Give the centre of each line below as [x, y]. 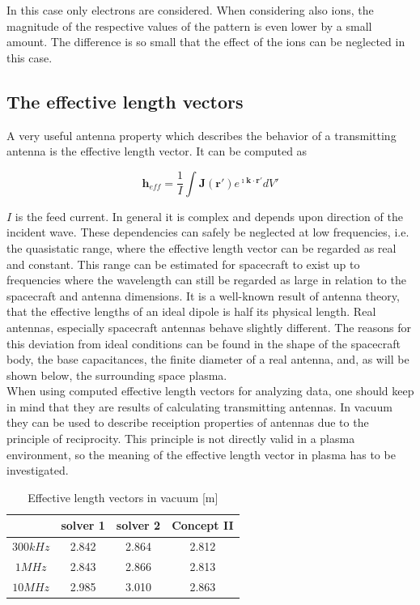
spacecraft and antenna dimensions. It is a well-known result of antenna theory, [203, 295]
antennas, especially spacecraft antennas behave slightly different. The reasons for [209, 327]
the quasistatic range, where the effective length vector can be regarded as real [202, 247]
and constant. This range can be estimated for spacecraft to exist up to [183, 264]
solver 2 [138, 525]
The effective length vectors [125, 101]
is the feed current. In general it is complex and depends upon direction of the [209, 216]
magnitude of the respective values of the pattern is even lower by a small [189, 26]
